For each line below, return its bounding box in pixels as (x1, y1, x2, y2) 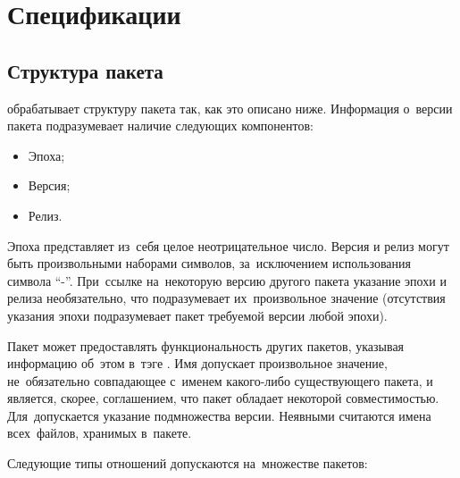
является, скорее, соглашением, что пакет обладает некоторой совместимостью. (7, 389, 439, 407)
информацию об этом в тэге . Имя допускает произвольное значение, (7, 354, 388, 373)
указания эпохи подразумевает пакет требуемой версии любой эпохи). (7, 306, 388, 324)
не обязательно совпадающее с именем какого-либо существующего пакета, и (7, 371, 433, 390)
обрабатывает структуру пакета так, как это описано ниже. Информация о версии (7, 98, 453, 117)
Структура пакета (7, 56, 163, 84)
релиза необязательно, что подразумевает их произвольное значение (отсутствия (7, 289, 446, 307)
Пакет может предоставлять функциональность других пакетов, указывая (7, 336, 405, 355)
